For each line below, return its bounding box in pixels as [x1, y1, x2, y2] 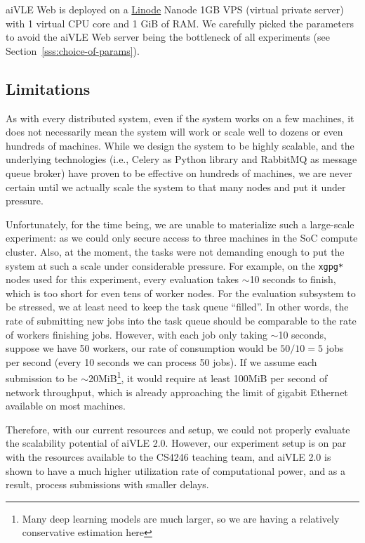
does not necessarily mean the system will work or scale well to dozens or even [6, 124, 343, 139]
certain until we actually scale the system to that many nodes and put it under [6, 179, 346, 194]
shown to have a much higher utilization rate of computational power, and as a [6, 463, 346, 478]
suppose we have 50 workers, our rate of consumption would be [6, 341, 277, 355]
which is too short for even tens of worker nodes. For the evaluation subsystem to [6, 285, 356, 300]
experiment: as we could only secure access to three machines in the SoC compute [6, 230, 358, 245]
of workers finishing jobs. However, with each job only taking [6, 327, 267, 341]
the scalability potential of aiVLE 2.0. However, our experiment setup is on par [6, 436, 347, 450]
